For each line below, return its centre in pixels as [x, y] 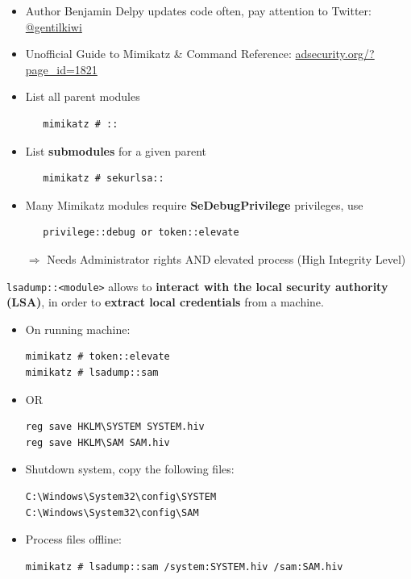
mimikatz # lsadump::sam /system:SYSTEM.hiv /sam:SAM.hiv [184, 567]
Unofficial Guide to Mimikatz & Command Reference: [158, 54]
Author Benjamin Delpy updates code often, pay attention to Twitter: [198, 10]
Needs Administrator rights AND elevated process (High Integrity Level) [226, 258]
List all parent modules [83, 96]
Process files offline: [73, 539]
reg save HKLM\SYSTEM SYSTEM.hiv [115, 427]
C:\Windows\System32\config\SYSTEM [121, 496]
